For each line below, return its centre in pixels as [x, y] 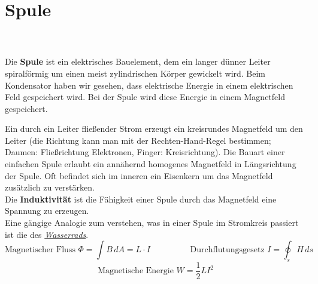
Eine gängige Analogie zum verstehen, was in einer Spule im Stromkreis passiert [152, 223]
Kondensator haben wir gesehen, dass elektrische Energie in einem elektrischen [149, 85]
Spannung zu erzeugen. [47, 211]
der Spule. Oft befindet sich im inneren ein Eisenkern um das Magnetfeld [139, 175]
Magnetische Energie [136, 271]
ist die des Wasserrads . [47, 234]
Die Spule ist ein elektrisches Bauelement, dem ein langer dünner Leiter [138, 61]
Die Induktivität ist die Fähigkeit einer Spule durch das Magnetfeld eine [141, 199]
